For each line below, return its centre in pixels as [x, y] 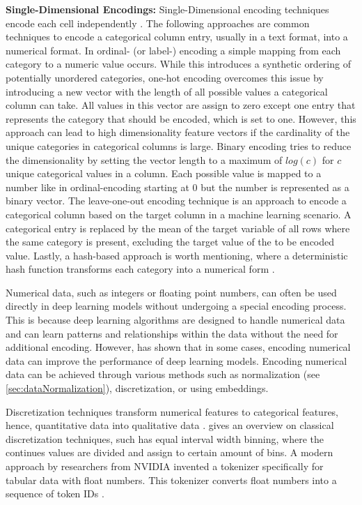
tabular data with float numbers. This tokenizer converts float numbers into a [171, 480]
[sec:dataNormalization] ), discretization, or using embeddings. [137, 388]
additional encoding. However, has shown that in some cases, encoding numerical [178, 347]
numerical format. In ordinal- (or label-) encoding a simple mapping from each [173, 50]
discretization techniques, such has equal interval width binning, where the [165, 438]
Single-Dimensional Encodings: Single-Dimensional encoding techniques [167, 9]
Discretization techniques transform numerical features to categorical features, [172, 411]
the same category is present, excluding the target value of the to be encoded [170, 242]
